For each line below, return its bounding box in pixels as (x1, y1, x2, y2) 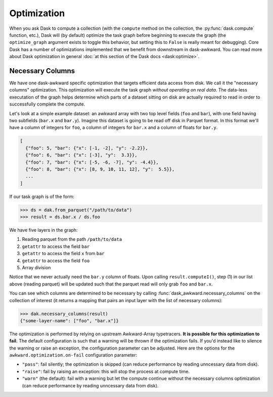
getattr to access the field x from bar (22, 251, 105, 257)
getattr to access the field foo (22, 258, 90, 264)
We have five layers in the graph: (9, 227, 78, 233)
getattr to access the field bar (22, 243, 90, 250)
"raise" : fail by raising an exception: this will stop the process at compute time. (22, 368, 190, 374)
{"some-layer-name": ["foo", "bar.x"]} (20, 318, 119, 323)
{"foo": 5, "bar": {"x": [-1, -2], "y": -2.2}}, (25, 145, 149, 151)
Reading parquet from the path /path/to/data (22, 236, 122, 242)
